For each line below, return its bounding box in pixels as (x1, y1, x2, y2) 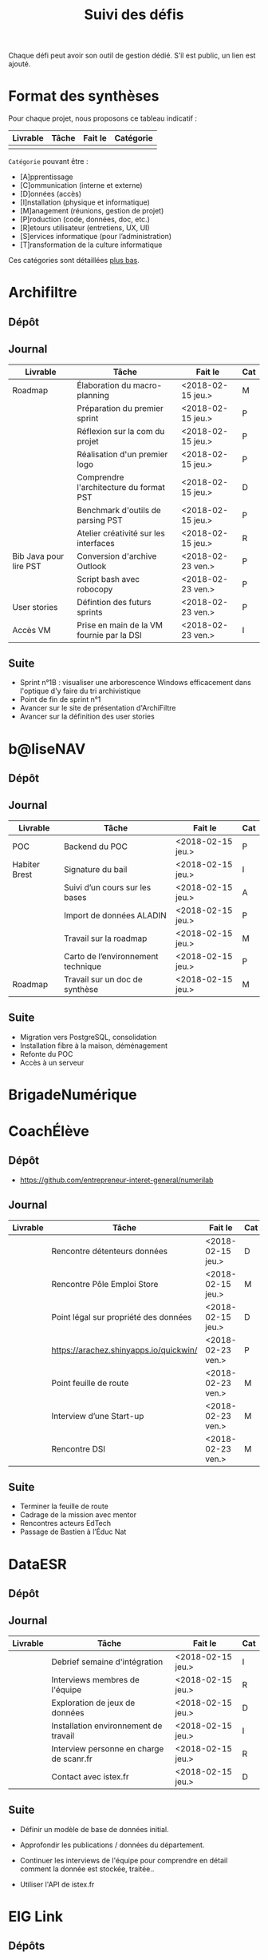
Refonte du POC (19, 1049, 73, 1058)
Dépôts (8, 1939, 45, 1953)
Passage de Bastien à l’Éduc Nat (19, 1527, 127, 1536)
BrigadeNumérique (8, 1086, 137, 1104)
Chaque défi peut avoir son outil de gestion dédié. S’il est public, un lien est (8, 50, 256, 61)
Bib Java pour (12, 550, 65, 561)
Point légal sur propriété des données (51, 1311, 192, 1322)
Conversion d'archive (77, 550, 157, 561)
